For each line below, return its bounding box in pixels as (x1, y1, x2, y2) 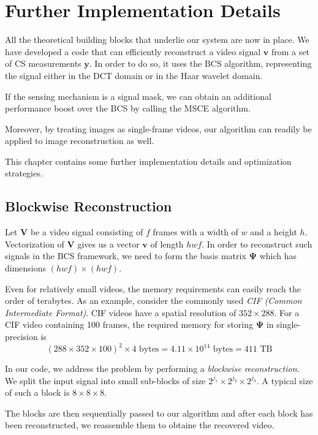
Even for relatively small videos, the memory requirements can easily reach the (5, 282, 301, 295)
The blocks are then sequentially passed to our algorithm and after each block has (5, 406, 313, 419)
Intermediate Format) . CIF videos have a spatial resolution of (5, 306, 237, 319)
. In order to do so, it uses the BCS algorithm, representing (89, 57, 312, 70)
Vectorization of (5, 237, 64, 250)
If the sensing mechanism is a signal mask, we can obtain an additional (5, 89, 271, 102)
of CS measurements (5, 57, 81, 70)
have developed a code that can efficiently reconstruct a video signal (5, 45, 261, 58)
